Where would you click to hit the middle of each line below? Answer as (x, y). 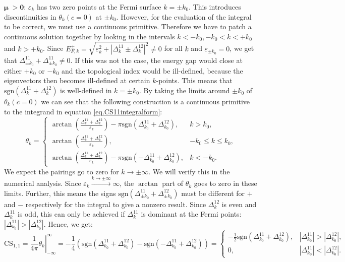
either (13, 70)
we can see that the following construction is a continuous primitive (146, 101)
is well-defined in (86, 90)
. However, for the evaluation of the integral (184, 16)
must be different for (213, 193)
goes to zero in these (225, 183)
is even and (239, 204)
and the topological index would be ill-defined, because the (152, 70)
